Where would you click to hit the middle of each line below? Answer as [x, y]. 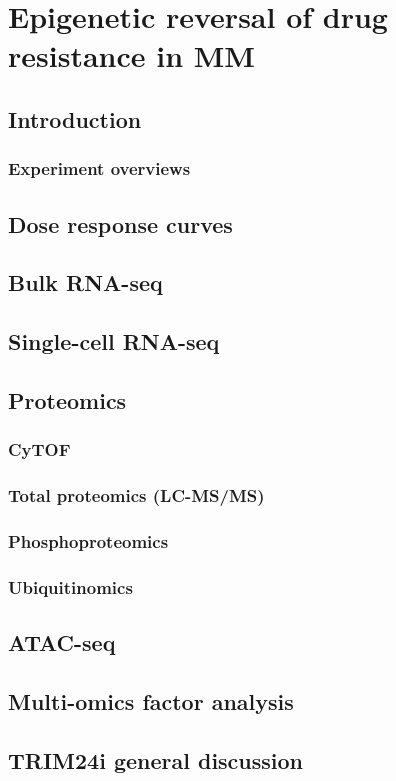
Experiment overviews [99, 168]
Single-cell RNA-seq [114, 341]
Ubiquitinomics [70, 586]
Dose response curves [120, 223]
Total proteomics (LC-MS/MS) [136, 495]
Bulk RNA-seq [85, 282]
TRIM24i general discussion [156, 759]
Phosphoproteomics [88, 540]
